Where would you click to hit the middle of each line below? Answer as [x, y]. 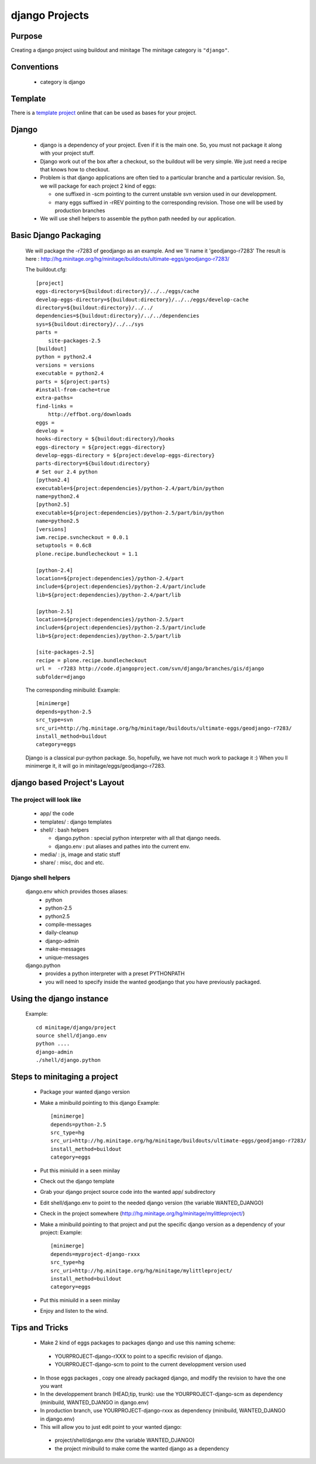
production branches [80, 210]
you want [51, 1386]
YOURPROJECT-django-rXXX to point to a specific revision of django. [139, 1356]
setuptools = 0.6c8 [64, 546]
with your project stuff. [67, 153]
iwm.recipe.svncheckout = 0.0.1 [82, 537]
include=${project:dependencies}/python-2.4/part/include [121, 587]
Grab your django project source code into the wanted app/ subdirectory [128, 1192]
